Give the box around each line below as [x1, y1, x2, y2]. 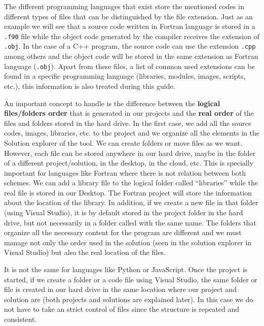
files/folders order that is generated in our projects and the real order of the [4, 108, 254, 118]
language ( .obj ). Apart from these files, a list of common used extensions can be [4, 60, 255, 71]
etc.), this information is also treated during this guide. [4, 80, 175, 91]
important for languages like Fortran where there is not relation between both [4, 167, 246, 178]
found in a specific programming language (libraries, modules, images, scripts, [4, 71, 246, 81]
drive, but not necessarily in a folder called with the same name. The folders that [4, 217, 256, 227]
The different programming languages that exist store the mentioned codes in [4, 1, 244, 11]
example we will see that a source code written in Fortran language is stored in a [4, 21, 255, 31]
